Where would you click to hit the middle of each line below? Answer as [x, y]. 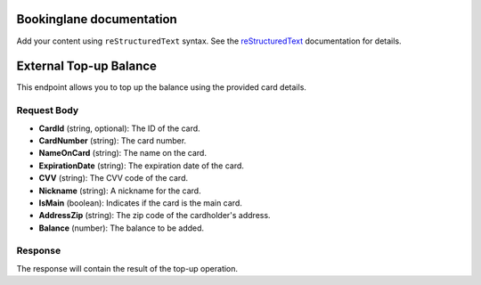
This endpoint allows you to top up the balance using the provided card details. [162, 87]
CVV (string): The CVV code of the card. [114, 178]
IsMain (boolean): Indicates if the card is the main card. [140, 203]
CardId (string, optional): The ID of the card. [119, 128]
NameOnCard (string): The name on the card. [122, 153]
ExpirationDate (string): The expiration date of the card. [142, 166]
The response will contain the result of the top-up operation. [127, 268]
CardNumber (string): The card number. [113, 140]
